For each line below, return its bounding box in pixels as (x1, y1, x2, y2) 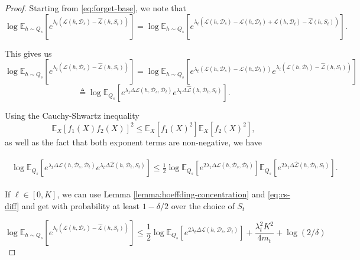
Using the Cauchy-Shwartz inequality (5, 109, 140, 122)
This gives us (5, 47, 52, 59)
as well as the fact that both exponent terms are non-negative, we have (5, 135, 262, 148)
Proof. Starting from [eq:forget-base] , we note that (5, 2, 186, 14)
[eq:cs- (268, 188, 290, 200)
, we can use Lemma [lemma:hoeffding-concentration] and (57, 188, 265, 200)
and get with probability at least (21, 200, 140, 212)
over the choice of (171, 200, 235, 212)
